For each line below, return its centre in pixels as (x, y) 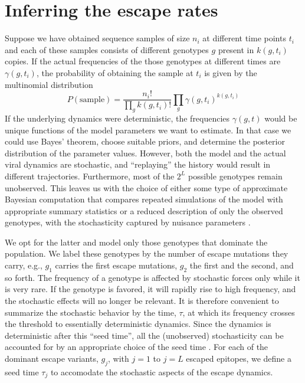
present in (236, 49)
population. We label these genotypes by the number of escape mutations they (147, 253)
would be (281, 118)
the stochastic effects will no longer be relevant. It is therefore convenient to (142, 301)
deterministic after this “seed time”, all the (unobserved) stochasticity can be (144, 335)
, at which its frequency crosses (239, 312)
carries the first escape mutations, (116, 265)
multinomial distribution (49, 84)
